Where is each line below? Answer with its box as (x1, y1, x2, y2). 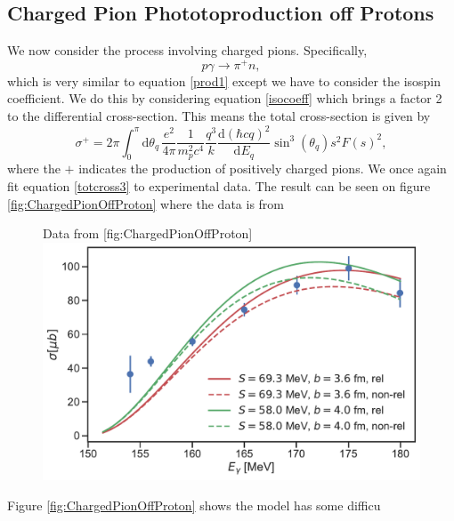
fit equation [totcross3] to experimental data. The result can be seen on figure (7, 177, 431, 196)
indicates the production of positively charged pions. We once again (78, 159, 447, 178)
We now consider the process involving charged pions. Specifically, (7, 41, 368, 60)
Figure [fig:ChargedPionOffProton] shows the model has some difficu (7, 495, 381, 514)
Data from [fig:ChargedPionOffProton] (43, 224, 253, 243)
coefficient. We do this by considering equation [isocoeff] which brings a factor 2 (7, 89, 442, 108)
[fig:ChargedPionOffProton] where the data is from (7, 194, 284, 212)
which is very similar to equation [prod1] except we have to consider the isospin (7, 71, 442, 90)
